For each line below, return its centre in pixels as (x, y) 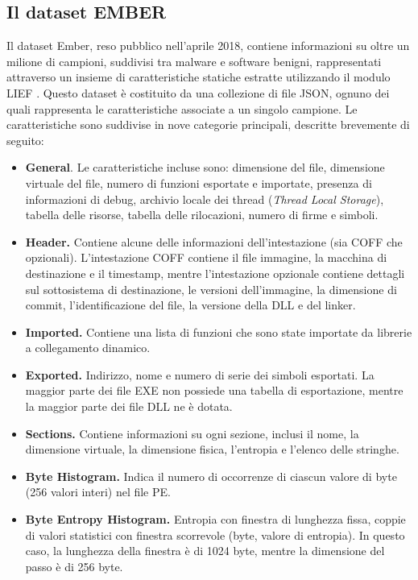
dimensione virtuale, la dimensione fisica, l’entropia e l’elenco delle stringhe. (212, 449)
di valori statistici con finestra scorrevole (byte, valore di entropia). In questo (215, 534)
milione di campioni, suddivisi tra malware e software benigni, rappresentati (194, 61)
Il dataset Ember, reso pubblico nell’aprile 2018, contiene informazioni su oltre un (208, 46)
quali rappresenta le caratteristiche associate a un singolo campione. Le (182, 108)
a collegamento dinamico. (88, 348)
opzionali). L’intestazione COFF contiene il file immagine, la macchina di (206, 257)
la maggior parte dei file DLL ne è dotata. (129, 406)
